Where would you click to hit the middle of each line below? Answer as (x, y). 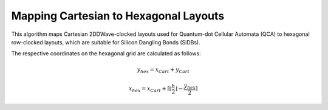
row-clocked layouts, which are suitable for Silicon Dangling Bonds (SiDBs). (106, 42)
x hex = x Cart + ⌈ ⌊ (150, 89)
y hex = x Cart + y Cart (163, 70)
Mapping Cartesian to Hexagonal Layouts (118, 16)
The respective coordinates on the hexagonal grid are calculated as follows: (106, 53)
